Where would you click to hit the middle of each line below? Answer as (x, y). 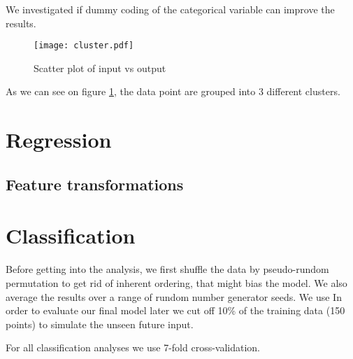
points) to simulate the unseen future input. (100, 324)
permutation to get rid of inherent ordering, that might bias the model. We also (176, 282)
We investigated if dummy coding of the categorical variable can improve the (170, 9)
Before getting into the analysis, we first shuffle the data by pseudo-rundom (167, 269)
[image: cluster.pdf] (84, 46)
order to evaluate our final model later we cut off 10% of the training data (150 (175, 310)
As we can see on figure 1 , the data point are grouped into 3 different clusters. (173, 91)
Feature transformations (95, 184)
